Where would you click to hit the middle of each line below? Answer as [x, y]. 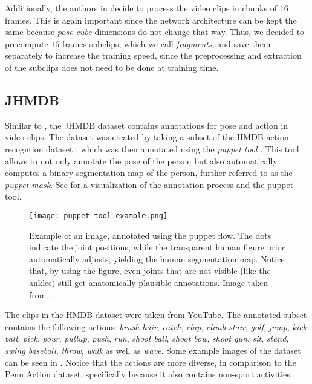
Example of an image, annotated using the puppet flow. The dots [150, 235]
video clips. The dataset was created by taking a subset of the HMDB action [147, 137]
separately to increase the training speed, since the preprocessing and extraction [153, 55]
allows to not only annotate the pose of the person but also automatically [141, 161]
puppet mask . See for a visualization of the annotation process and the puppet [149, 184]
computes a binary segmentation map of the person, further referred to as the [149, 173]
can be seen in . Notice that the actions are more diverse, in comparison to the [151, 362]
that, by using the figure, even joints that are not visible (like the [150, 271]
